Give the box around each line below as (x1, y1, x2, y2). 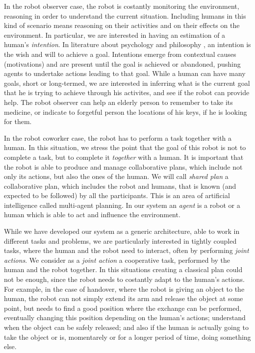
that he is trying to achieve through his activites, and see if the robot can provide (4, 87, 250, 98)
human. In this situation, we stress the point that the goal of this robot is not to (4, 142, 246, 152)
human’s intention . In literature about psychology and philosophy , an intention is (4, 39, 251, 50)
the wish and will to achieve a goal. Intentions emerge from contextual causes (4, 49, 236, 59)
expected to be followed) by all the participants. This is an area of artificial (4, 190, 230, 201)
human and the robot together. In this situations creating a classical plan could (4, 264, 243, 275)
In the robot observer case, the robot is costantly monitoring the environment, (4, 1, 239, 11)
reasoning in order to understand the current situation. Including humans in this (4, 10, 246, 21)
